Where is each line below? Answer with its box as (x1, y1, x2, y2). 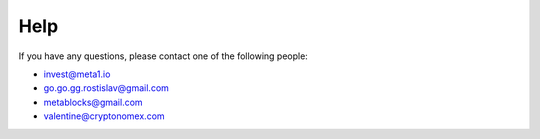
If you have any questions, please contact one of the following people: (18, 50, 309, 62)
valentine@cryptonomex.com (43, 110, 165, 122)
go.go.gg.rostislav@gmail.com (43, 82, 170, 94)
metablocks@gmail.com (43, 96, 144, 108)
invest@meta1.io (43, 68, 111, 80)
